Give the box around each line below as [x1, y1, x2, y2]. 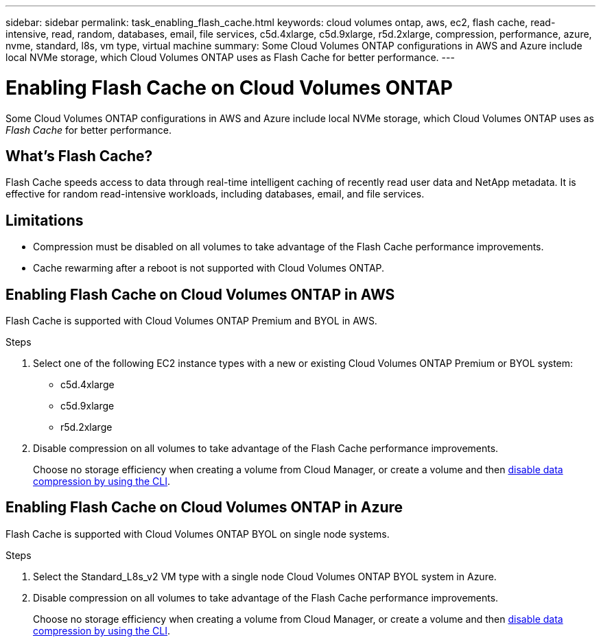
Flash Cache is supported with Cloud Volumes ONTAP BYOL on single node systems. [5, 527, 390, 540]
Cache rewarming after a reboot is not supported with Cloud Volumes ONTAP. [33, 262, 385, 274]
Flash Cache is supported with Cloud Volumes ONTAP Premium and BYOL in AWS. [5, 315, 377, 327]
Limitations [5, 211, 84, 229]
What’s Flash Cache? [5, 147, 153, 165]
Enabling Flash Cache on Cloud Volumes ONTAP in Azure [5, 499, 403, 516]
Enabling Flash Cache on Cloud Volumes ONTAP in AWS [5, 285, 395, 303]
